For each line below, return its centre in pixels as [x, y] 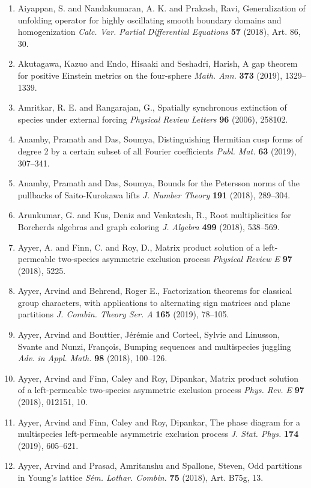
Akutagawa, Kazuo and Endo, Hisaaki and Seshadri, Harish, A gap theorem [158, 63]
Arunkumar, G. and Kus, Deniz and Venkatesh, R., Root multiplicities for [154, 215]
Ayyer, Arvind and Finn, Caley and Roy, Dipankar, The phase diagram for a [159, 422]
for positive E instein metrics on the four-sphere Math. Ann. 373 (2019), [150, 75]
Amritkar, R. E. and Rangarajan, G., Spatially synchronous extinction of [152, 107]
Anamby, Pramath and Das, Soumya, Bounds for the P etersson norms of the [159, 183]
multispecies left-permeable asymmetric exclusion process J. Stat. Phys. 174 [158, 434]
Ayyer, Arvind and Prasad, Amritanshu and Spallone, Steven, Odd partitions [160, 465]
